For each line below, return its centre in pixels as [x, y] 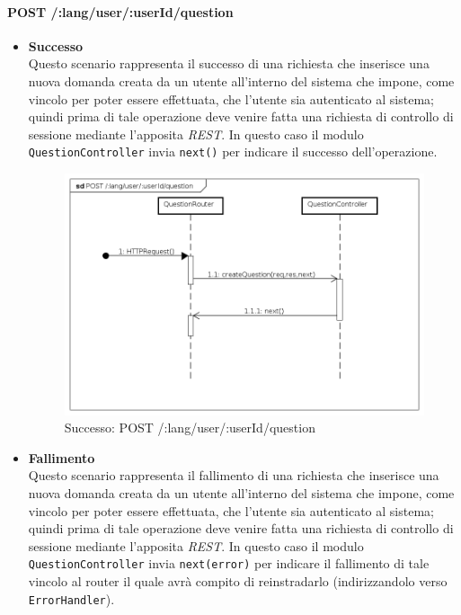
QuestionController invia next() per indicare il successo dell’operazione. [233, 152]
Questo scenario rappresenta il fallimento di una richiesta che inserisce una [234, 475]
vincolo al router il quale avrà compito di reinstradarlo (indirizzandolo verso [238, 581]
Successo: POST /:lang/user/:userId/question [190, 428]
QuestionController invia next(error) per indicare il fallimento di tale [229, 563]
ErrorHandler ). [71, 598]
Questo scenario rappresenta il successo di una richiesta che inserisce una [229, 63]
